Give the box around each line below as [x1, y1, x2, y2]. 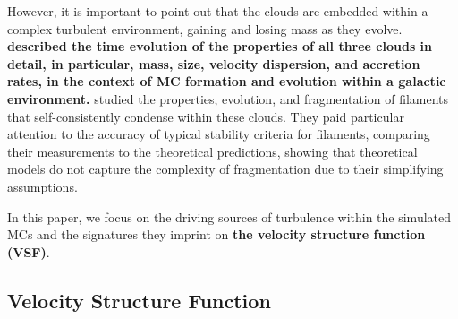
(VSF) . [7, 242, 50, 261]
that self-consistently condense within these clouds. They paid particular [7, 107, 404, 125]
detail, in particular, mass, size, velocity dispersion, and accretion [7, 54, 420, 73]
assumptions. [7, 177, 78, 195]
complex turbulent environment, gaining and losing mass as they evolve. [7, 19, 403, 38]
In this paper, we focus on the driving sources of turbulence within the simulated [7, 207, 452, 226]
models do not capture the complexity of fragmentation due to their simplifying [7, 159, 444, 178]
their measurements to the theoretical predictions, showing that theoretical [7, 142, 418, 160]
